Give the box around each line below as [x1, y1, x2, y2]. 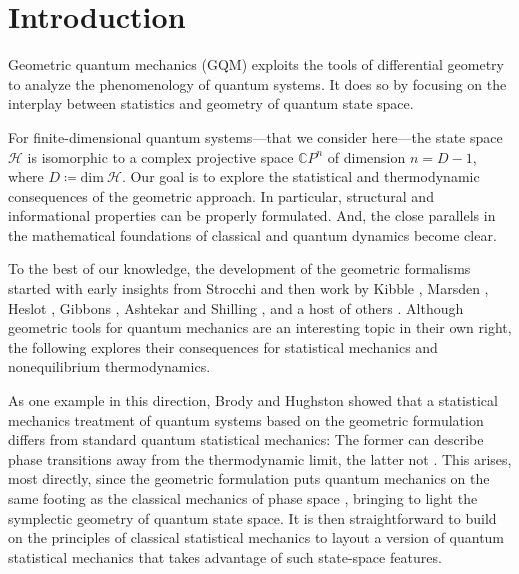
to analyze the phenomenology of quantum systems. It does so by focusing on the [8, 73, 507, 94]
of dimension [327, 146, 406, 167]
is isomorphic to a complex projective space [27, 146, 294, 167]
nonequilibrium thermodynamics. [8, 356, 211, 377]
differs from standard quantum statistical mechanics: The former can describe [8, 429, 484, 450]
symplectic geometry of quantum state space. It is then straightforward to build [8, 507, 497, 528]
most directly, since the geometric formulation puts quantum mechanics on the [8, 468, 490, 489]
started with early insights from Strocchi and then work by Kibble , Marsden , [8, 278, 489, 299]
